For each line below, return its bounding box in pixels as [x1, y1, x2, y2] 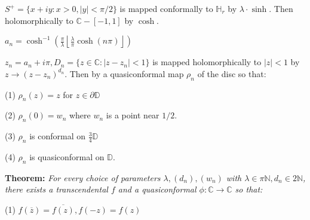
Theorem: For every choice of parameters [5, 171, 161, 184]
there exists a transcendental [5, 183, 108, 195]
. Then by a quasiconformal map [65, 67, 184, 80]
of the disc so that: [197, 67, 266, 80]
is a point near [106, 109, 159, 121]
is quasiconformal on [29, 150, 105, 163]
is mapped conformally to [119, 2, 213, 14]
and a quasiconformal [118, 183, 197, 195]
